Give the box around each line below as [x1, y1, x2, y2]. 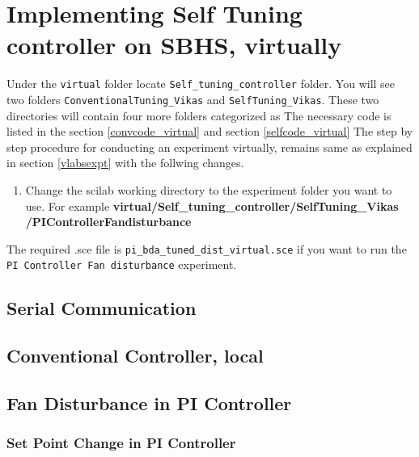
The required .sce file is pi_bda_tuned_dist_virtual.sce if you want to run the [6, 240, 407, 257]
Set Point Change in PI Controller [6, 433, 236, 453]
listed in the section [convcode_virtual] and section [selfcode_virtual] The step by [6, 123, 413, 140]
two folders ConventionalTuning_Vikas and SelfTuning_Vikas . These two [6, 90, 379, 107]
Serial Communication [6, 296, 197, 321]
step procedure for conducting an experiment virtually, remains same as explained [6, 138, 413, 155]
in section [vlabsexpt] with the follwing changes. [6, 154, 244, 171]
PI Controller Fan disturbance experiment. [6, 256, 237, 273]
